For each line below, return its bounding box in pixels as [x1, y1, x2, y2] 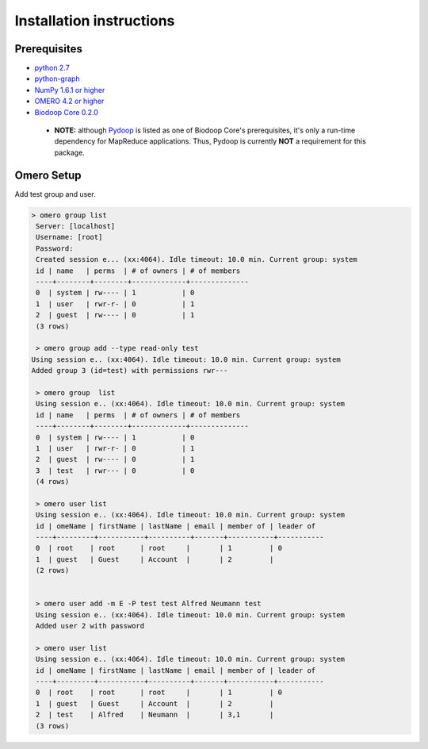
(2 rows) [36, 566, 70, 575]
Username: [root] [36, 232, 103, 242]
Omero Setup [14, 168, 82, 182]
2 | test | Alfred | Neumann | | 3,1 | [36, 710, 274, 720]
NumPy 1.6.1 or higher [34, 85, 105, 94]
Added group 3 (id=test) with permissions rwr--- [31, 366, 228, 375]
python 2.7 [34, 63, 71, 73]
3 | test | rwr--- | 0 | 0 [36, 466, 195, 475]
